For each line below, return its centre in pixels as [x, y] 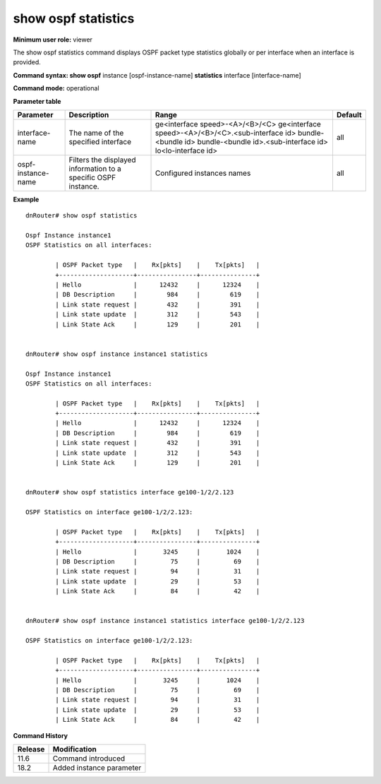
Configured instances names [203, 173]
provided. [27, 62]
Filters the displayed [102, 160]
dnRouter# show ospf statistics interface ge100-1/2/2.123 [130, 492]
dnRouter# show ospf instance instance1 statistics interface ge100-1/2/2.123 [165, 621]
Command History [41, 735]
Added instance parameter [97, 768]
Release [31, 749]
